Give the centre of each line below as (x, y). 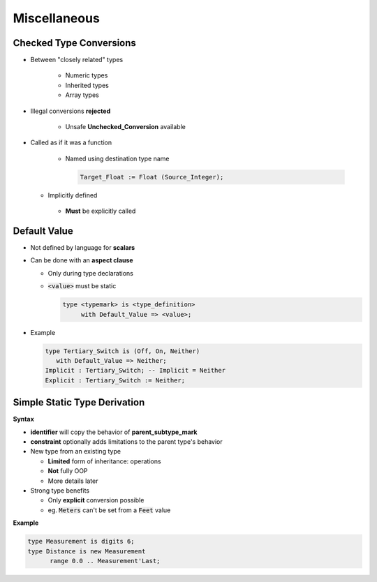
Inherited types (87, 85)
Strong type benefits (60, 490)
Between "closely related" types (77, 60)
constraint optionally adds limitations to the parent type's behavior (126, 442)
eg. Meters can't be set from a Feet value (109, 510)
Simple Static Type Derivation (79, 402)
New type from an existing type (76, 452)
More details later (73, 481)
